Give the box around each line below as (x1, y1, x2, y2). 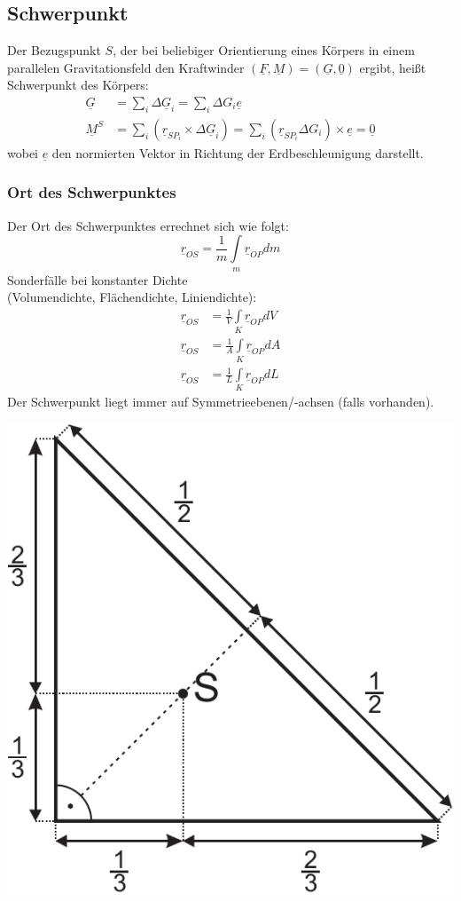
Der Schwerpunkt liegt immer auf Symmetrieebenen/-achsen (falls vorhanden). (7, 392, 434, 411)
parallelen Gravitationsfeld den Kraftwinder (7, 58, 245, 76)
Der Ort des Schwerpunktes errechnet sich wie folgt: (7, 216, 289, 234)
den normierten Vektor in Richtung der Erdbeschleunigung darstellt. (51, 143, 424, 162)
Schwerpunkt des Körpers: (7, 75, 149, 94)
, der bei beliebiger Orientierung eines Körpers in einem (113, 41, 415, 59)
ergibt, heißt (359, 58, 426, 76)
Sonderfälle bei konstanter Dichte (7, 270, 188, 288)
